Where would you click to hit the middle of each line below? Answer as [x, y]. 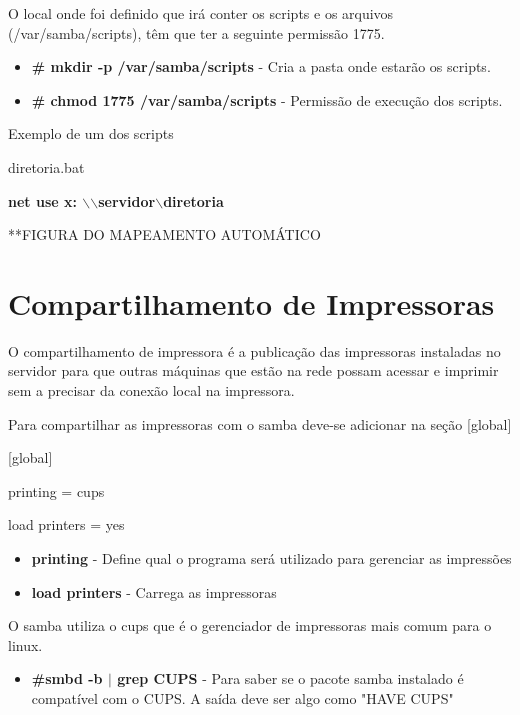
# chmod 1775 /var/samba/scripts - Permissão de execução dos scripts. [267, 99]
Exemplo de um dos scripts [91, 133]
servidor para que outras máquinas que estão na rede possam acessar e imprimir [253, 370]
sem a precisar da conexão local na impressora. [151, 390]
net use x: [42, 200]
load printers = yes [66, 524]
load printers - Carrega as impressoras [154, 591]
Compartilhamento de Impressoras [251, 302]
